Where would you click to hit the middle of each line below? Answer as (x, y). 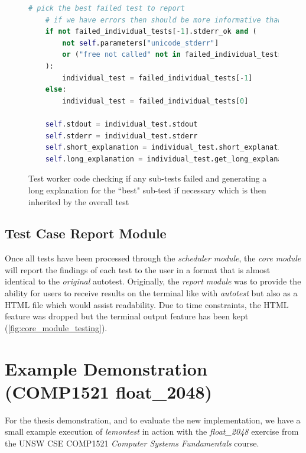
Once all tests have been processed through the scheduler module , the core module (153, 258)
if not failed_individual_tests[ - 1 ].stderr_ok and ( (151, 32)
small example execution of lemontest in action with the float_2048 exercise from (152, 431)
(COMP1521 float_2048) (109, 391)
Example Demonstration (106, 368)
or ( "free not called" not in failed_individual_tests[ (174, 55)
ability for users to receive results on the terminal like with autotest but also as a (151, 293)
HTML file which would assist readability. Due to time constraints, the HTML (147, 304)
